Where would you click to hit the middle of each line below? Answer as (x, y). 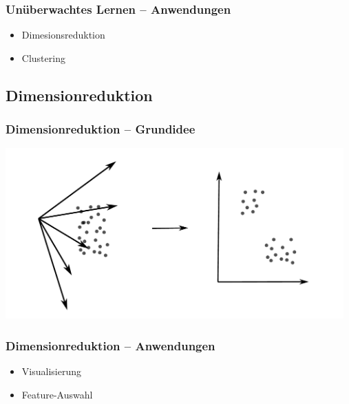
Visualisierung (51, 371)
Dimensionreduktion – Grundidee (101, 129)
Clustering (43, 57)
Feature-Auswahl (57, 394)
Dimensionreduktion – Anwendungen (110, 345)
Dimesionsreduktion (63, 35)
